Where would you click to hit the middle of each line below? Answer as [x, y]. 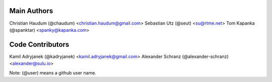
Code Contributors [39, 45]
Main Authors [31, 11]
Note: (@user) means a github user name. [53, 72]
